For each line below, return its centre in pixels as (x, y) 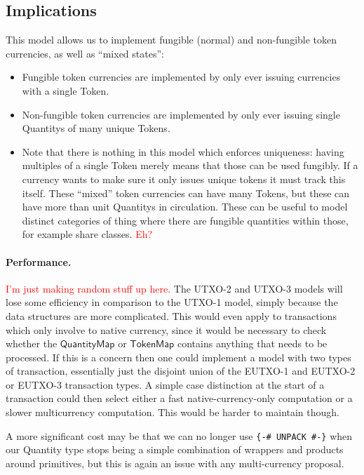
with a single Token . (66, 90)
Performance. (39, 261)
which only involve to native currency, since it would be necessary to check (166, 329)
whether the (32, 343)
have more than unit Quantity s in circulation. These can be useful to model (185, 207)
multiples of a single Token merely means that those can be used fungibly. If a (190, 165)
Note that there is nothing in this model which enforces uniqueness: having (183, 151)
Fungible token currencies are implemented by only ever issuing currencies (181, 77)
